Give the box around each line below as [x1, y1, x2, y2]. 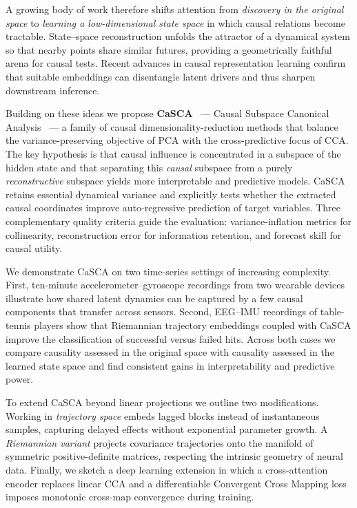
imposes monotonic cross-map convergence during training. [6, 489, 254, 504]
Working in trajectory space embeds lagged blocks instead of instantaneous [6, 408, 320, 423]
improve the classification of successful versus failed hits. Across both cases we [6, 331, 336, 346]
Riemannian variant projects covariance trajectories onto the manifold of [6, 435, 314, 449]
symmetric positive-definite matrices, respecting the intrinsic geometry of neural [6, 449, 343, 463]
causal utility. [6, 241, 63, 255]
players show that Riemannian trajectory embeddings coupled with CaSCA [34, 318, 351, 332]
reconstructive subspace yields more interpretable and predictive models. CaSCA [6, 173, 345, 188]
